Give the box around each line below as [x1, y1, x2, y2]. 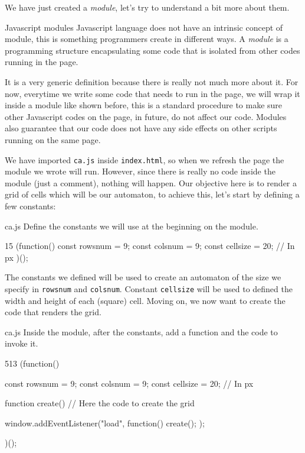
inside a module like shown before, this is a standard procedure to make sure [5, 99, 283, 111]
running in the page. [5, 56, 78, 68]
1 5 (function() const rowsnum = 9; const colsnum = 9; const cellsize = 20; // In [5, 240, 295, 252]
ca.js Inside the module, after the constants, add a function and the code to [5, 325, 278, 338]
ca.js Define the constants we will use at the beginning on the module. [5, 219, 258, 232]
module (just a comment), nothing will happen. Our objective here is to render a [5, 176, 297, 189]
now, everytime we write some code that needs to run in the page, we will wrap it [5, 87, 300, 99]
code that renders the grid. [5, 306, 101, 318]
